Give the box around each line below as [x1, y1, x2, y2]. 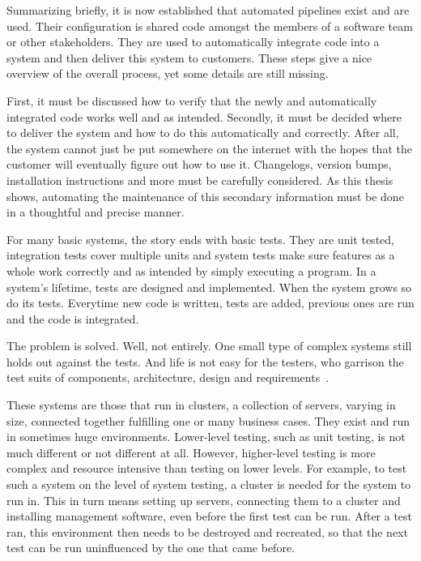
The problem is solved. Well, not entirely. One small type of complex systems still [6, 337, 412, 354]
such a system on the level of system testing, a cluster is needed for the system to [6, 476, 411, 493]
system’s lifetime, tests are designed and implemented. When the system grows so [6, 278, 412, 295]
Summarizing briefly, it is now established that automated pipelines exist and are [6, 2, 410, 18]
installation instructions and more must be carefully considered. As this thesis [6, 171, 393, 188]
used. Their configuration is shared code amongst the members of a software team [6, 17, 413, 34]
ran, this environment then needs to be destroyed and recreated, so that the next [6, 523, 408, 540]
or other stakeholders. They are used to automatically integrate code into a [6, 33, 380, 50]
